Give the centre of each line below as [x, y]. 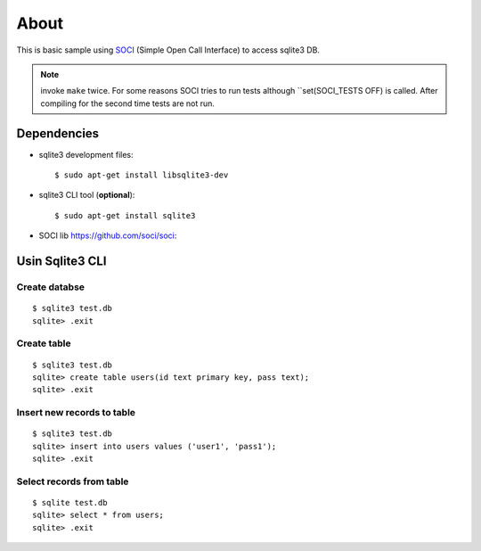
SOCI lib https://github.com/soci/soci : [108, 235]
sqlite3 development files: [86, 154]
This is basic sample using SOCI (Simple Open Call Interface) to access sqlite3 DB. [168, 50]
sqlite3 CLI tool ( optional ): [87, 195]
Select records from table [73, 481]
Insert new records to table [76, 413]
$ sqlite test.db [70, 502]
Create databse [50, 287]
